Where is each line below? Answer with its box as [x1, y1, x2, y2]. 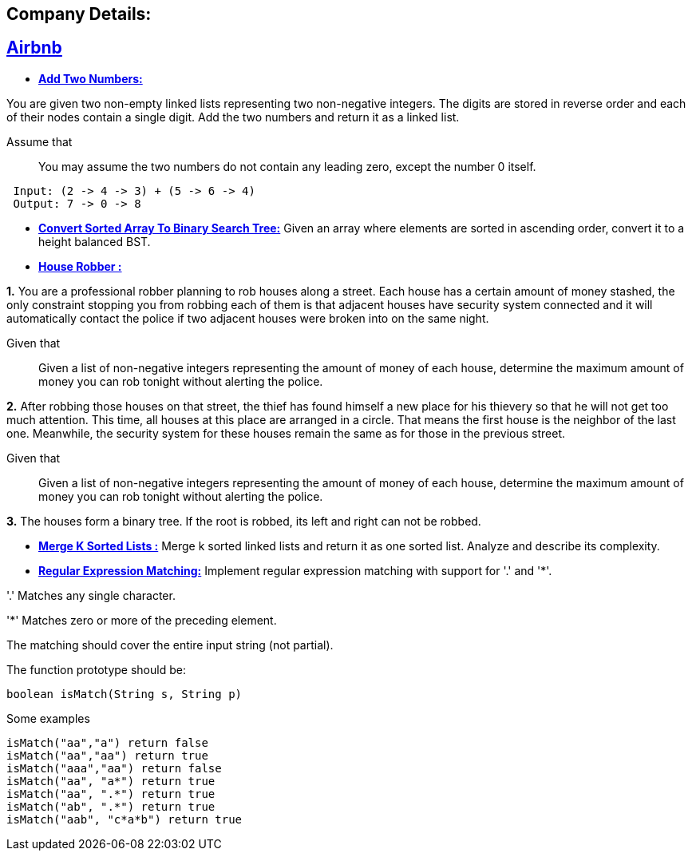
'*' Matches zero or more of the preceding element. [6, 613, 277, 627]
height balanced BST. [38, 234, 151, 248]
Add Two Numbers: [38, 71, 143, 85]
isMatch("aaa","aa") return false [6, 761, 222, 775]
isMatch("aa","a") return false [6, 736, 208, 749]
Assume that [6, 134, 73, 149]
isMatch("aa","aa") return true [6, 748, 208, 762]
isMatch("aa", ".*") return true [6, 787, 216, 800]
